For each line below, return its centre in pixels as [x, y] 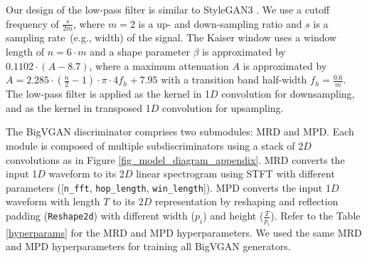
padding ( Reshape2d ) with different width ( [100, 216]
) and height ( [233, 216]
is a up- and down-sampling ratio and [220, 23]
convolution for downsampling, [288, 94]
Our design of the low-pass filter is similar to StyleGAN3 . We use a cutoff [168, 9]
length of [25, 52]
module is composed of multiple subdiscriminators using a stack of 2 [155, 145]
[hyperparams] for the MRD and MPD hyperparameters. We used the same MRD [184, 232]
